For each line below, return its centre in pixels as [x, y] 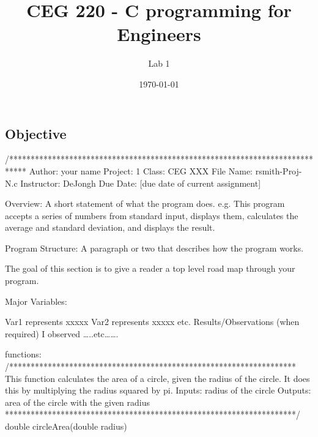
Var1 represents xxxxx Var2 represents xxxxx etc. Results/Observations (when [152, 322]
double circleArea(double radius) [66, 426]
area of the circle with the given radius [78, 402]
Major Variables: [36, 301]
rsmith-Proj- [279, 170]
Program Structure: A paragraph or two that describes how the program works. [154, 248]
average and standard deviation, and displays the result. [110, 227]
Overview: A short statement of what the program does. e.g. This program [145, 204]
